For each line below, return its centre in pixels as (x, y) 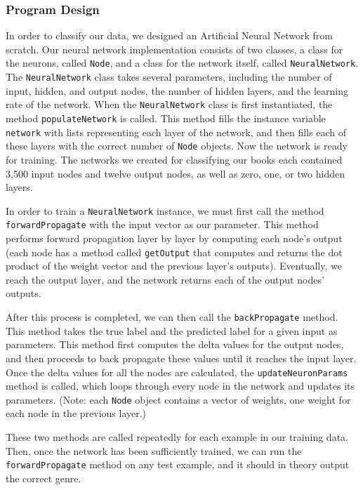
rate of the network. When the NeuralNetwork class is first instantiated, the (169, 104)
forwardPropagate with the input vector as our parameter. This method (162, 224)
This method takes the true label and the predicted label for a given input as (172, 330)
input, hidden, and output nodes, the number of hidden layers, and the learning (177, 90)
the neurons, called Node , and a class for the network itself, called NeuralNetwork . (182, 63)
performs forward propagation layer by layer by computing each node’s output (174, 238)
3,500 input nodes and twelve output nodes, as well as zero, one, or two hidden (175, 173)
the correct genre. (44, 478)
